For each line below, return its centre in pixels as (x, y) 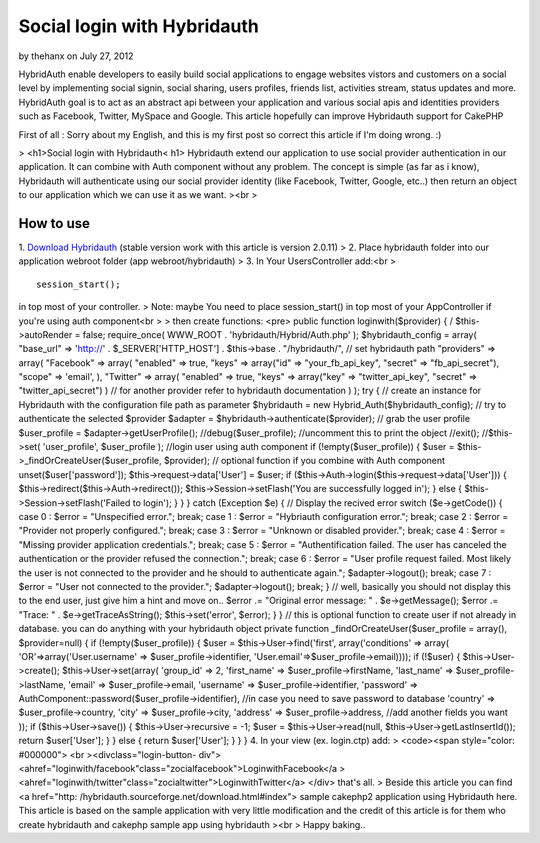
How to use (54, 223)
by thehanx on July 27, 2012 (76, 56)
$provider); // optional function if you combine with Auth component (304, 461)
